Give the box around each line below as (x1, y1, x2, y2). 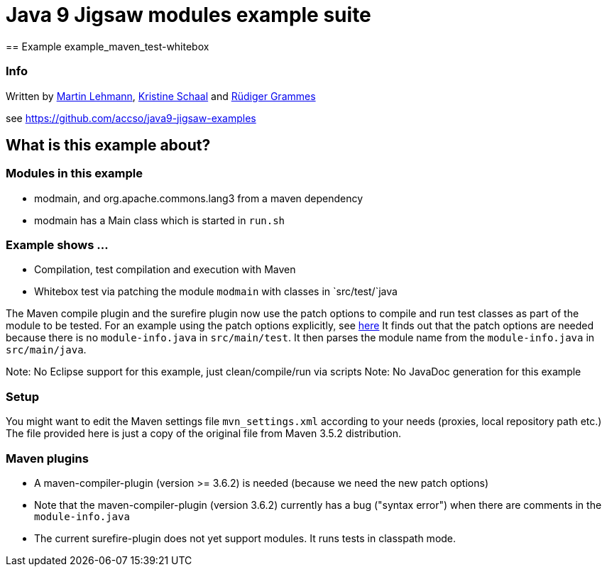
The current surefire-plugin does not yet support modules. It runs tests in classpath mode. (34, 532, 456, 544)
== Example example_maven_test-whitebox (6, 40, 209, 53)
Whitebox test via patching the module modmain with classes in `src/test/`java (34, 285, 398, 298)
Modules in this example (6, 166, 143, 181)
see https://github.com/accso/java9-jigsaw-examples (6, 111, 256, 124)
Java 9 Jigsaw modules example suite (6, 3, 371, 27)
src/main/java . (6, 343, 87, 356)
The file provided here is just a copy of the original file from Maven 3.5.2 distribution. (6, 427, 401, 440)
